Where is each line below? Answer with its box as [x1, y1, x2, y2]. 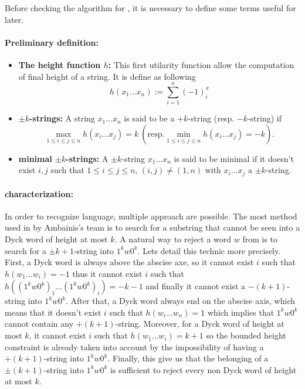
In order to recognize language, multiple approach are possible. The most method [5, 209, 297, 222]
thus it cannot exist [72, 267, 143, 279]
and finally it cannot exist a [145, 280, 245, 292]
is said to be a [124, 112, 175, 124]
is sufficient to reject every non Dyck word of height [110, 363, 297, 376]
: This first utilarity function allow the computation [108, 58, 294, 70]
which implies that [207, 306, 274, 318]
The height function [18, 58, 101, 70]
